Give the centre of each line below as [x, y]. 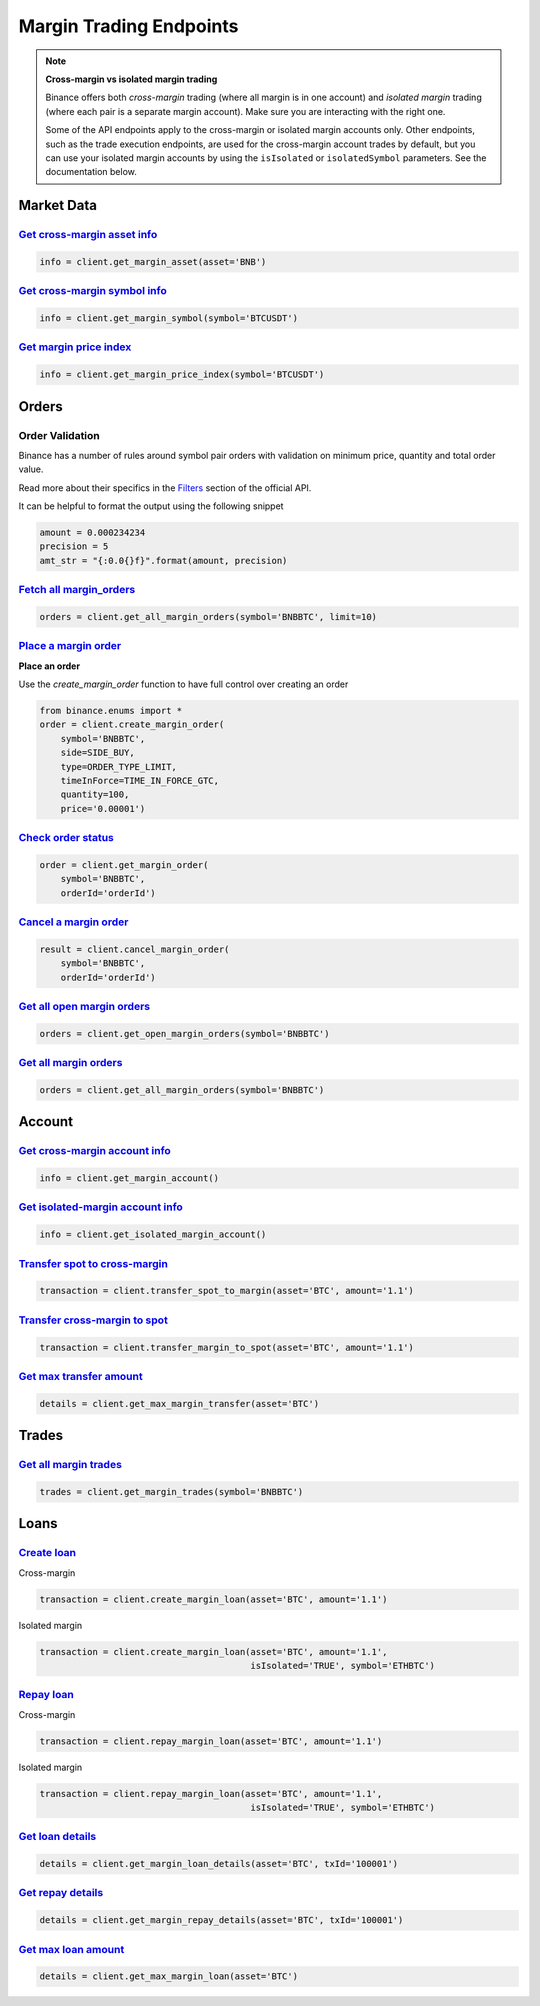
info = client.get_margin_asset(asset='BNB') [153, 261]
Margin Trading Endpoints [128, 26]
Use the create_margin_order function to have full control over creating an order [183, 684]
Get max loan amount [71, 1949]
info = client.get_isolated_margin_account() [153, 1234]
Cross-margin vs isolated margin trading [131, 79]
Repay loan [46, 1695]
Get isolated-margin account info [101, 1207]
